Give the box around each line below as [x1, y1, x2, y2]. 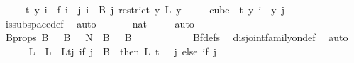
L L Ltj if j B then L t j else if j [28, 43, 217, 58]
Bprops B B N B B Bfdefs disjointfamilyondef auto [5, 30, 348, 45]
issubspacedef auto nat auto [5, 16, 194, 30]
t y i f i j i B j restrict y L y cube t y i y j [25, 2, 284, 16]
